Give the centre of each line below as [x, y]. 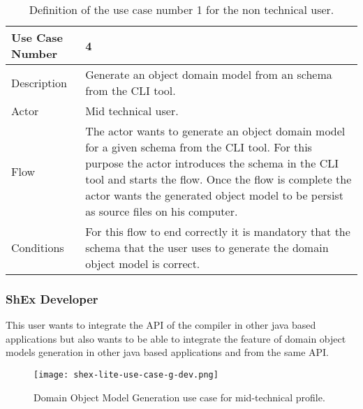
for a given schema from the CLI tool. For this [199, 147]
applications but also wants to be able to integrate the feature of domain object [176, 338]
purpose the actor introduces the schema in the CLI [212, 163]
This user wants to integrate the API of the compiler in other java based [161, 325]
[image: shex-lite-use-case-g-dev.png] [126, 375]
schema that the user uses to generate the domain [207, 247]
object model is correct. [143, 263]
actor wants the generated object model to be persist [214, 195]
